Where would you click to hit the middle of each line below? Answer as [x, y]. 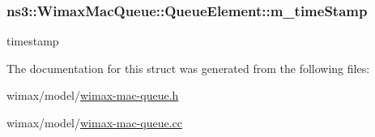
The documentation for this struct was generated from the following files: [188, 68]
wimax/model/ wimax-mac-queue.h [93, 95]
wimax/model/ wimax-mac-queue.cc [94, 122]
